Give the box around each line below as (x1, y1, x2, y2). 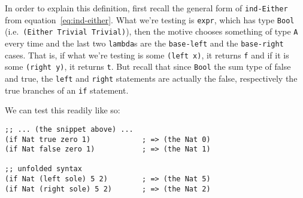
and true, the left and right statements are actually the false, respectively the (5, 72, 298, 84)
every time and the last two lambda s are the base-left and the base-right (5, 36, 284, 49)
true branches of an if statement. (5, 83, 129, 96)
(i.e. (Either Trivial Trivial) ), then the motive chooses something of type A (5, 25, 298, 38)
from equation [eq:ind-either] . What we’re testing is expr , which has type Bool (5, 13, 295, 26)
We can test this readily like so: (5, 104, 120, 116)
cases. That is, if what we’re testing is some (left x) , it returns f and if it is (5, 48, 289, 61)
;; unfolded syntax (5, 165, 82, 174)
